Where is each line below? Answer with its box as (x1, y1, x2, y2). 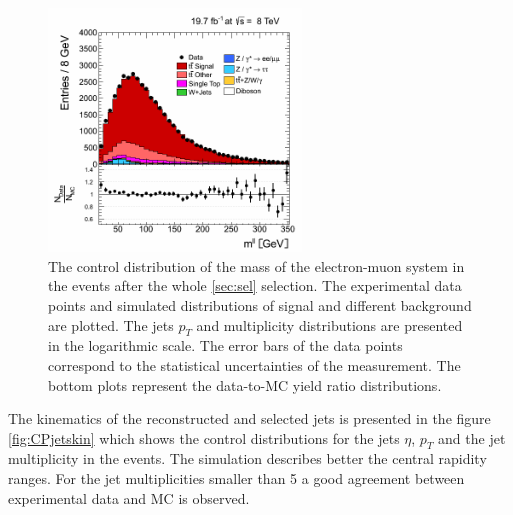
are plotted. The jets (48, 314, 174, 335)
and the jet (438, 427, 506, 448)
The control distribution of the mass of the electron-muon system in (48, 255, 465, 276)
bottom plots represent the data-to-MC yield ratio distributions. (48, 374, 442, 395)
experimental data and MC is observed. (8, 487, 250, 508)
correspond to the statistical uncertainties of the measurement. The (48, 354, 461, 375)
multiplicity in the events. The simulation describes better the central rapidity (8, 448, 487, 469)
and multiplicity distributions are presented (196, 314, 463, 335)
